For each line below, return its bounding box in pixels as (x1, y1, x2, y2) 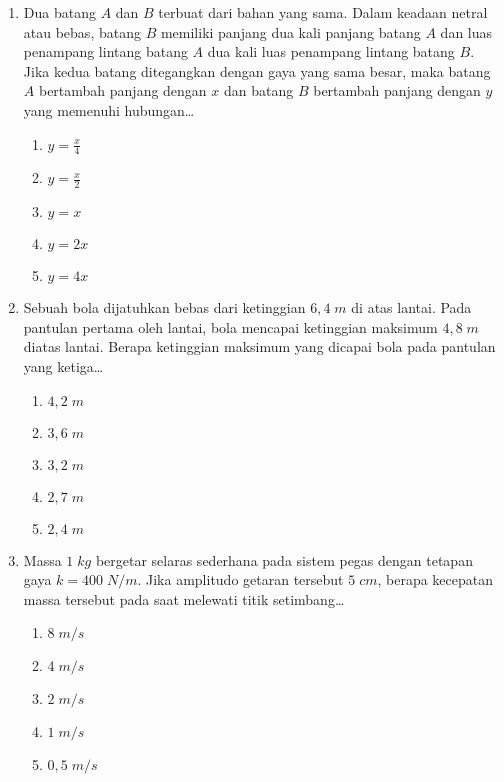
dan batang (223, 80, 294, 101)
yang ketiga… (23, 356, 104, 376)
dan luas (440, 21, 493, 42)
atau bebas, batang (23, 21, 141, 42)
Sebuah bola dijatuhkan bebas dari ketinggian (23, 297, 306, 318)
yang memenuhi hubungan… (23, 99, 195, 120)
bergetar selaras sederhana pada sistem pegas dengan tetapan (95, 549, 473, 570)
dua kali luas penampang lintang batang (207, 41, 455, 62)
